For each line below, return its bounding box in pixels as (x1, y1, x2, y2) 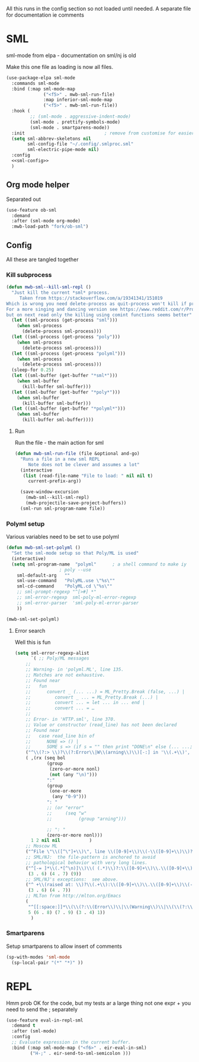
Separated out (6, 196, 41, 203)
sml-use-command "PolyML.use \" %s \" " (17, 578, 115, 584)
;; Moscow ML (25, 843, 58, 849)
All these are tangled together (6, 256, 79, 263)
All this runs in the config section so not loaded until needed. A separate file (6, 5, 191, 12)
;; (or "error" (46, 805, 84, 811)
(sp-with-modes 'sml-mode (6, 954, 70, 960)
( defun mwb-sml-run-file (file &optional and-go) (14, 451, 140, 457)
